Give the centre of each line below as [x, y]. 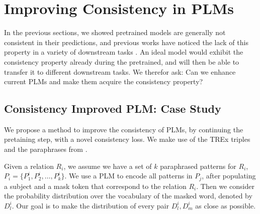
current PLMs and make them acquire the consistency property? [104, 81]
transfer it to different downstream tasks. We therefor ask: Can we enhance [120, 71]
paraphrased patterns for [198, 166]
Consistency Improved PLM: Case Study [113, 109]
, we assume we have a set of [108, 166]
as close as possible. [226, 205]
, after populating [229, 176]
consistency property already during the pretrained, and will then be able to [122, 61]
